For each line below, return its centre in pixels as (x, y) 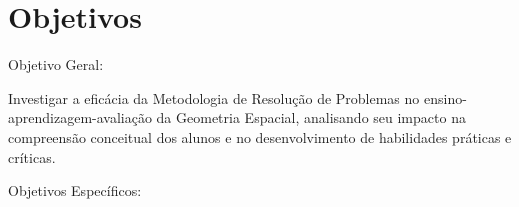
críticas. (32, 156)
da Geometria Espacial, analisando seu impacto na (311, 117)
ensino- (445, 97)
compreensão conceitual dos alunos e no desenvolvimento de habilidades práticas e (260, 136)
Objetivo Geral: (56, 64)
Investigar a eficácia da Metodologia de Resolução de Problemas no (214, 97)
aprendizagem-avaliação (80, 117)
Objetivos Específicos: (75, 190)
